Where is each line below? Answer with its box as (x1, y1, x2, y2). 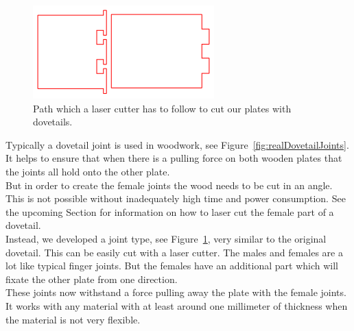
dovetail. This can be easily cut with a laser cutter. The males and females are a (5, 245, 343, 259)
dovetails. (33, 114, 73, 129)
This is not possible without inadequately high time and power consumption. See (5, 191, 346, 206)
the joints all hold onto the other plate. (5, 164, 170, 178)
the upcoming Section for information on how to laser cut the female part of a (5, 204, 334, 219)
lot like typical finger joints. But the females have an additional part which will (5, 258, 339, 273)
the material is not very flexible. (5, 312, 141, 326)
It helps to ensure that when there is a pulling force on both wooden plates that (5, 151, 342, 165)
